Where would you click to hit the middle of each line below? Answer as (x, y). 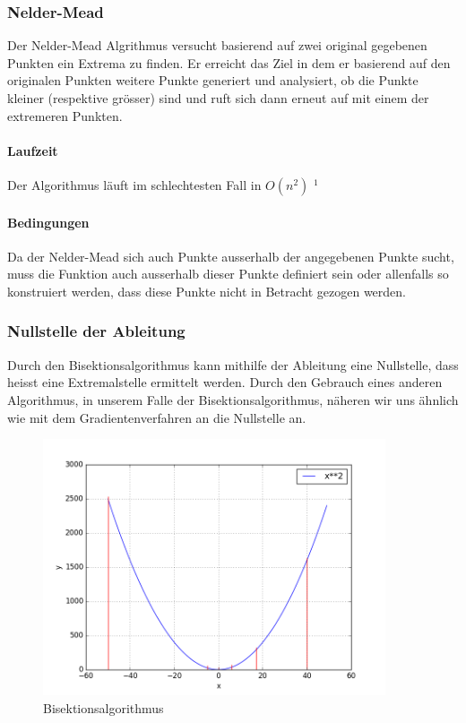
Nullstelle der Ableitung (96, 331)
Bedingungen (48, 222)
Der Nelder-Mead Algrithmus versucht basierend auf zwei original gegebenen (217, 45)
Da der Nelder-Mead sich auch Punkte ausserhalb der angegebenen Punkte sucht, (231, 256)
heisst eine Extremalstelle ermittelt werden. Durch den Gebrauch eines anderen (225, 382)
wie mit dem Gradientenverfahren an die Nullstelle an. (157, 417)
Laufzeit (33, 150)
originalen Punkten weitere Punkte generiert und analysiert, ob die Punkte (213, 80)
